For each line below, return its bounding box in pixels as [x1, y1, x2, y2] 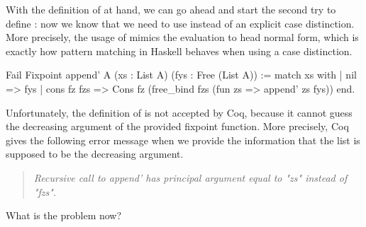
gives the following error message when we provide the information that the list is [6, 132, 360, 147]
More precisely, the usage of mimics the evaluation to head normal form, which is [6, 30, 359, 45]
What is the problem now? [6, 208, 122, 223]
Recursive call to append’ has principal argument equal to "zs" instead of [33, 170, 348, 185]
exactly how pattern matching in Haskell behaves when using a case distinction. [6, 43, 353, 58]
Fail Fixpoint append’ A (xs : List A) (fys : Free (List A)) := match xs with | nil [6, 67, 357, 82]
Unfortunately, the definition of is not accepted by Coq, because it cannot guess [6, 105, 353, 120]
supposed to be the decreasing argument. [6, 146, 184, 161]
